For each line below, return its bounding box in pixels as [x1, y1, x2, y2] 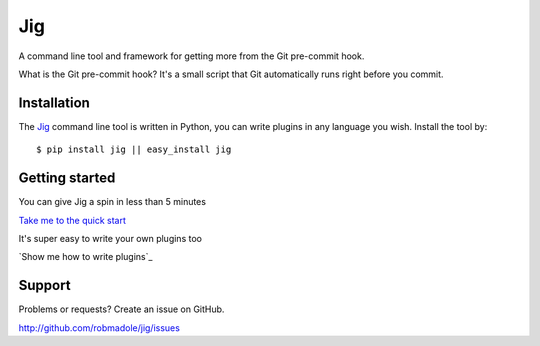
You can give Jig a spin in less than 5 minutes [18, 196, 207, 208]
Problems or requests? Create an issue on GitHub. [18, 303, 225, 315]
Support [18, 277, 71, 294]
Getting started [18, 170, 116, 187]
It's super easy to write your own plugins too [18, 232, 202, 244]
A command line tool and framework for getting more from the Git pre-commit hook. [18, 50, 365, 62]
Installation [18, 94, 90, 111]
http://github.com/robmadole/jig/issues [18, 321, 180, 334]
